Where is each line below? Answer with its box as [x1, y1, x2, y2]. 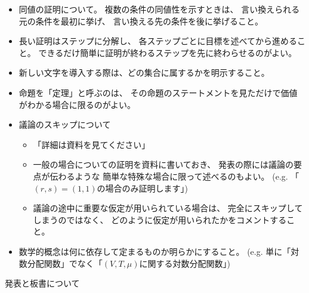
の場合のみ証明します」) [97, 181, 189, 194]
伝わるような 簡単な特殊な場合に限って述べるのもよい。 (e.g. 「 [50, 169, 299, 182]
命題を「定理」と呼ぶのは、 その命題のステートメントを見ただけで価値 [18, 86, 298, 98]
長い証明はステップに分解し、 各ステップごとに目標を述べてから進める [18, 35, 297, 47]
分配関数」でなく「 [27, 257, 103, 269]
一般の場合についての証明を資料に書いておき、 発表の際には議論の [33, 158, 294, 171]
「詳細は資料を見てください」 [33, 138, 150, 150]
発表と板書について [5, 277, 80, 289]
